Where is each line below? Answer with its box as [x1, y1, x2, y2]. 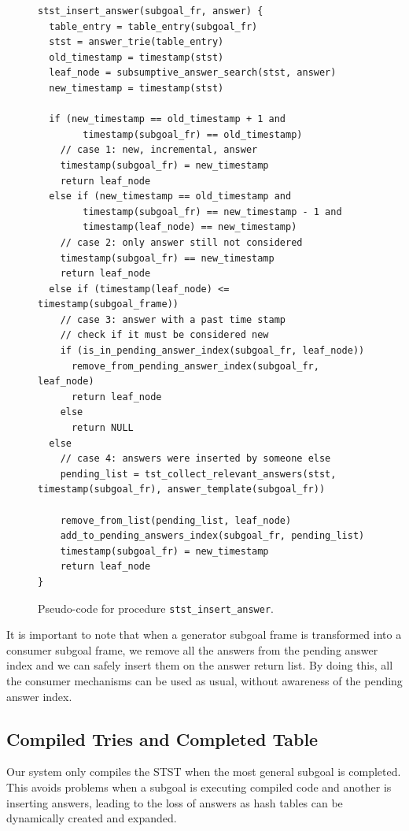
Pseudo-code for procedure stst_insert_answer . [38, 599, 274, 616]
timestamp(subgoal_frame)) [38, 299, 179, 310]
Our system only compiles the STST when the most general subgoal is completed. [6, 763, 401, 780]
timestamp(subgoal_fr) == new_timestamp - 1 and [83, 206, 342, 217]
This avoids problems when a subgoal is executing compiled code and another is [6, 778, 392, 795]
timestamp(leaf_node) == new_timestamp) [83, 221, 297, 233]
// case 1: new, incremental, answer [60, 144, 258, 156]
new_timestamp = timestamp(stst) [49, 82, 224, 94]
